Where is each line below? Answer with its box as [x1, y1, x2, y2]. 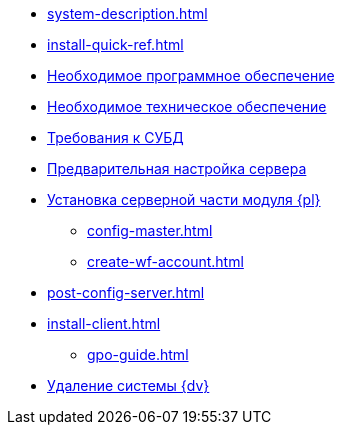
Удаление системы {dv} [47, 377, 210, 394]
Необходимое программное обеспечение [47, 67, 335, 84]
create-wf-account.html [87, 253, 244, 270]
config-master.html [87, 222, 213, 239]
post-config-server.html [47, 284, 205, 301]
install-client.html [47, 315, 161, 332]
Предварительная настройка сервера [47, 160, 307, 177]
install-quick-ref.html [47, 36, 184, 53]
